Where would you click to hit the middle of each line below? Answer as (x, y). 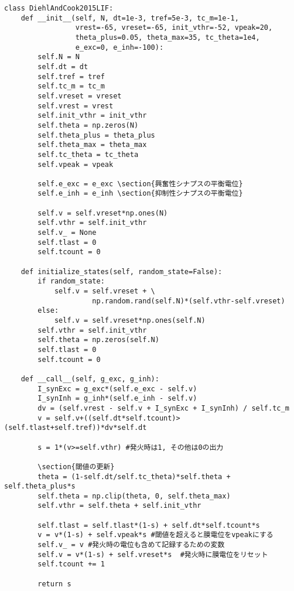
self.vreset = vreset (80, 96)
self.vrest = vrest (76, 106)
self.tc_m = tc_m (71, 86)
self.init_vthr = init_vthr (92, 116)
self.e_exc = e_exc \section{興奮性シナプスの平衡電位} (140, 184)
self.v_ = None (67, 233)
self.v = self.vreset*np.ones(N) (103, 213)
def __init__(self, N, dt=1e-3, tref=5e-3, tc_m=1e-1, (130, 18)
